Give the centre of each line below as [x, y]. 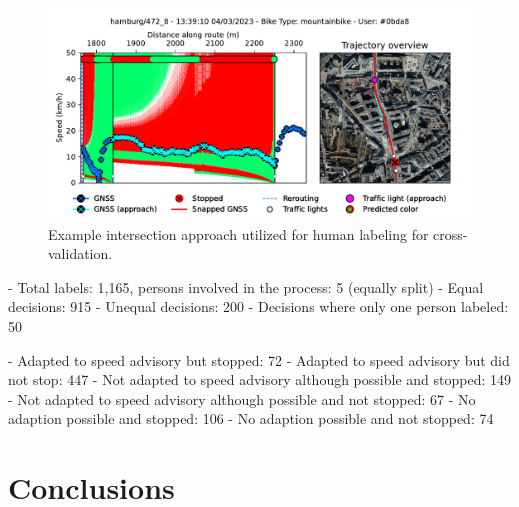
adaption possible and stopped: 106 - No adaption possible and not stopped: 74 [251, 418]
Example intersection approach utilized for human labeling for [238, 233]
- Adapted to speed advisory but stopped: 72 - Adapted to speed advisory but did [259, 359]
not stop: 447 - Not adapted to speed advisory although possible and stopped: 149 [259, 379]
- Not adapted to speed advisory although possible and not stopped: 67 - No [242, 398]
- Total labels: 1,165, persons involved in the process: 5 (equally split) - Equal [246, 286]
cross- [450, 233]
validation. [80, 253]
